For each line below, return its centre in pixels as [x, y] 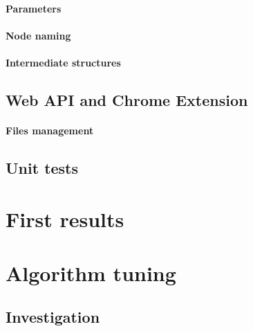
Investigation [53, 317]
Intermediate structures [63, 62]
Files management [50, 130]
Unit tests [42, 167]
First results [65, 218]
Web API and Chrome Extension [127, 99]
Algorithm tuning [91, 272]
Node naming [38, 35]
